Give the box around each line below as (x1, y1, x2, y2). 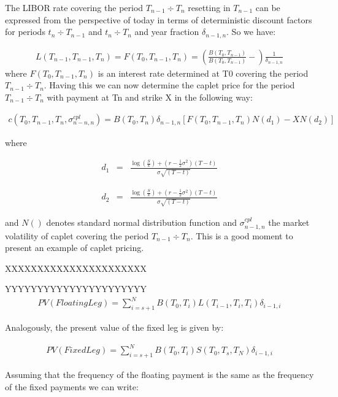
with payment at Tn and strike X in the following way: (47, 90, 253, 103)
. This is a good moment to (190, 229, 293, 242)
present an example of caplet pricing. (5, 241, 144, 254)
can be (255, 1, 280, 13)
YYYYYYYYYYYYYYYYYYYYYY (5, 282, 147, 295)
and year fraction (134, 25, 199, 38)
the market (268, 216, 310, 229)
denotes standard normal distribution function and (46, 216, 237, 229)
